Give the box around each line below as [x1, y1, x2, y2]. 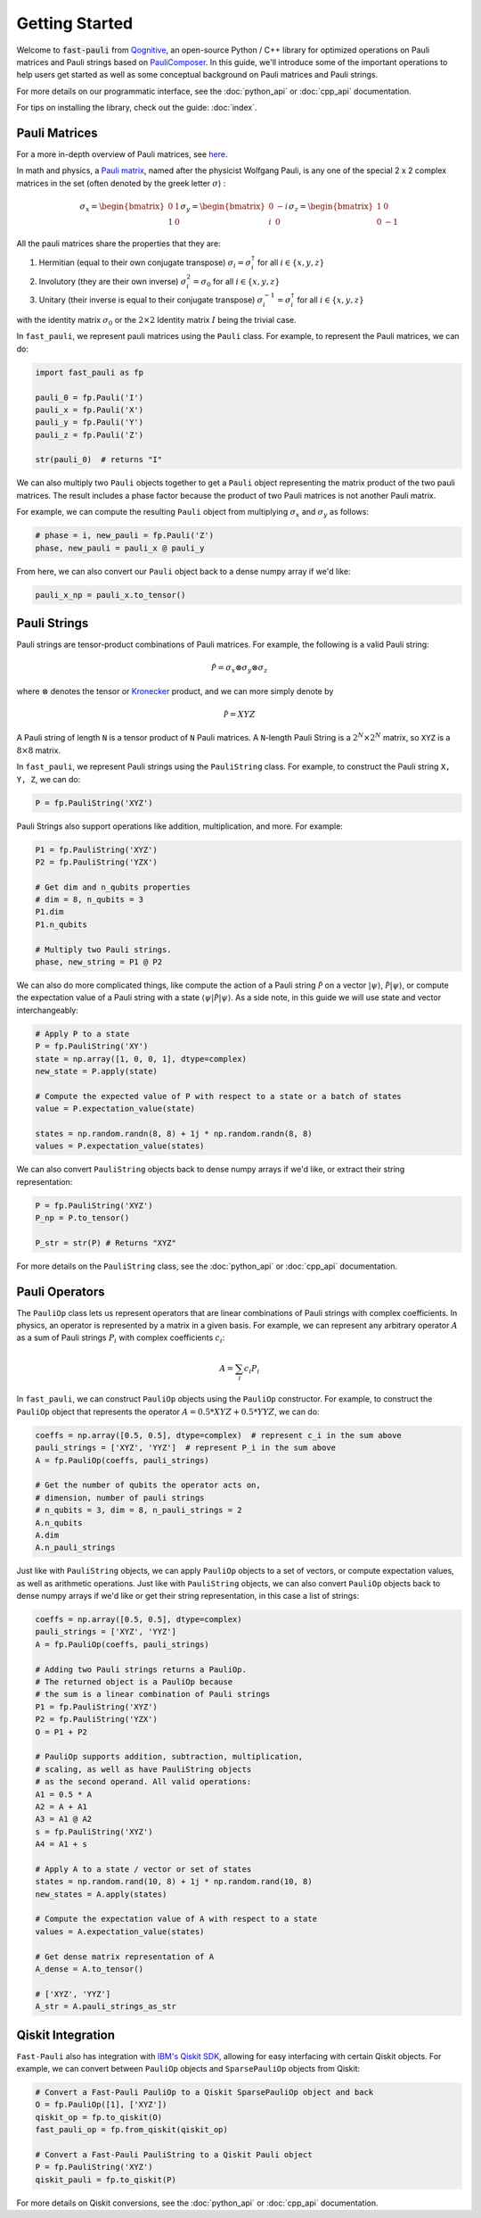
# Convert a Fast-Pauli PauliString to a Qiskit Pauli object [35, 2149, 313, 2159]
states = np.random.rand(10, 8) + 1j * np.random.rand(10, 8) [35, 1876, 313, 1887]
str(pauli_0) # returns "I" [35, 455, 163, 465]
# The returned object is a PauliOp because [35, 1676, 233, 1686]
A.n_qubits [35, 1518, 83, 1527]
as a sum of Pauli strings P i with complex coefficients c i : [16, 1332, 225, 1345]
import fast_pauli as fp [35, 367, 144, 377]
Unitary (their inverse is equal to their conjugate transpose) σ [38, 294, 264, 305]
